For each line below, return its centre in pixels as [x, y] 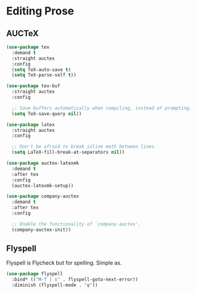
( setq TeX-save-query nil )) [47, 114]
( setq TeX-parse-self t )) [44, 75]
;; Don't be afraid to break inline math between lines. [84, 147]
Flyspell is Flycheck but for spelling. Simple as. [64, 263]
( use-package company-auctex [43, 196]
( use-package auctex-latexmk [43, 163]
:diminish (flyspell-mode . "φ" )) [55, 285]
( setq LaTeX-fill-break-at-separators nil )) [68, 152]
